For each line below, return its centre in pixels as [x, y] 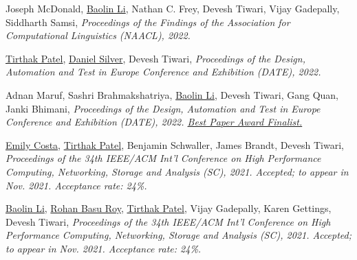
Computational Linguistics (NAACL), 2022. [98, 35]
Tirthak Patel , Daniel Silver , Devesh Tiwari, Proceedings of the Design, [155, 58]
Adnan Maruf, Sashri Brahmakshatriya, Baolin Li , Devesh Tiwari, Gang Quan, [172, 94]
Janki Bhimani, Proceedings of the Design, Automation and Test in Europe [163, 108]
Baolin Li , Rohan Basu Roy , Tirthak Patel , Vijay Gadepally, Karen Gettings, [169, 208]
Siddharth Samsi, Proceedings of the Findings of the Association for [148, 22]
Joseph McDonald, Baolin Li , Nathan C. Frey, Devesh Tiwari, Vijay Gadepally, [173, 8]
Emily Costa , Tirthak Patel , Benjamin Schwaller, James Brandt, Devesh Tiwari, [175, 144]
